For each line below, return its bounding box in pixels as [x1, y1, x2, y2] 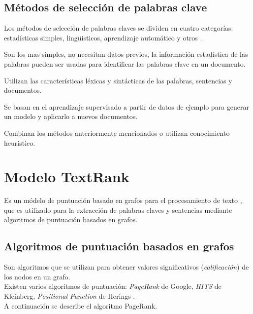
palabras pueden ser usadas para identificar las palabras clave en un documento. [4, 58, 246, 69]
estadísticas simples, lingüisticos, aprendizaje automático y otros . [4, 32, 202, 42]
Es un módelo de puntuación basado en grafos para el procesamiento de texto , [4, 195, 242, 205]
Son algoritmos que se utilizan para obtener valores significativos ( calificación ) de [4, 262, 249, 272]
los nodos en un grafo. [4, 271, 70, 281]
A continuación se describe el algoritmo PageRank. [4, 300, 157, 311]
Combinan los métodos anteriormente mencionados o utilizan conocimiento [4, 127, 230, 138]
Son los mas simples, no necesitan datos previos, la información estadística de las [4, 49, 248, 59]
